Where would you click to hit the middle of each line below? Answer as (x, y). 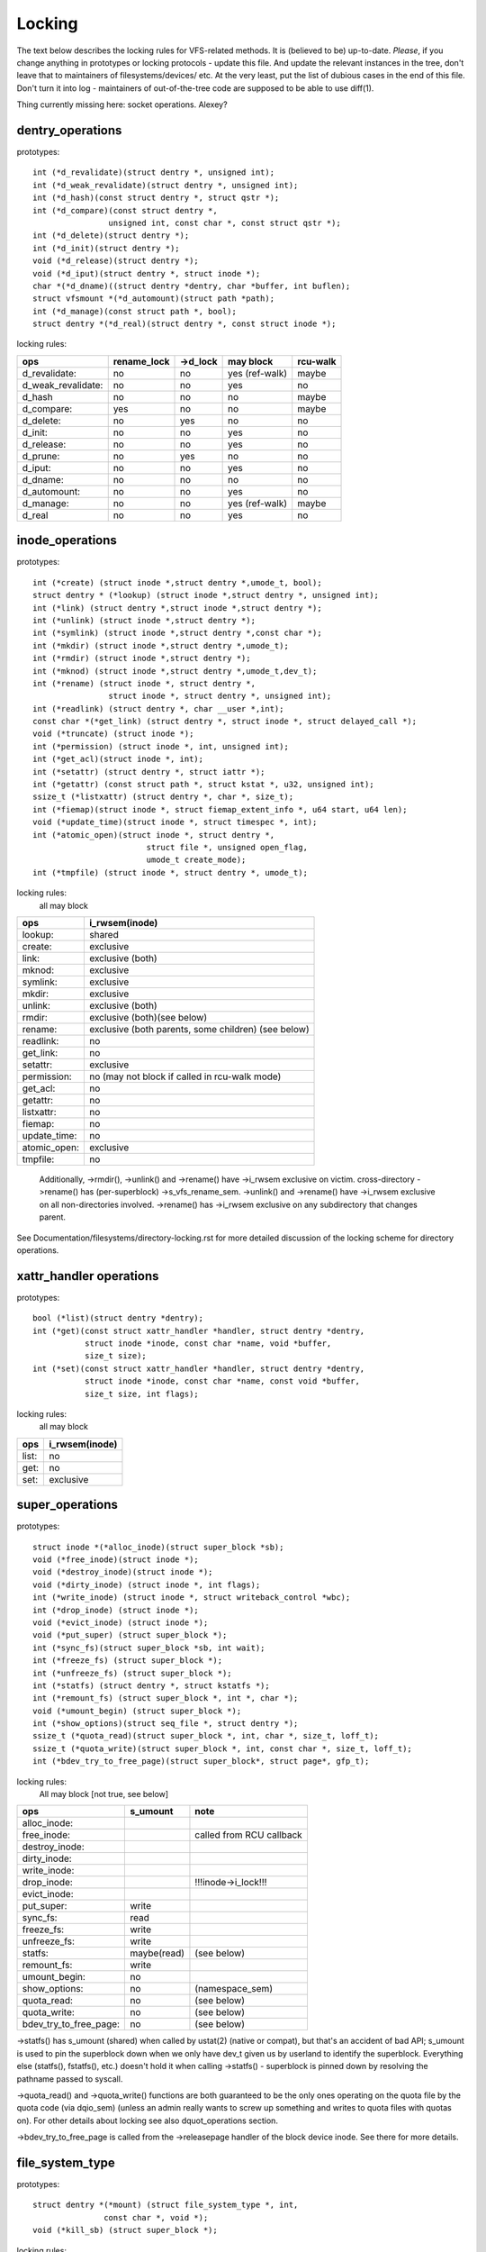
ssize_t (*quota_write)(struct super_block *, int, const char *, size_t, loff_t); (223, 1748)
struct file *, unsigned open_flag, (227, 847)
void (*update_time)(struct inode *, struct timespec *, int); (175, 822)
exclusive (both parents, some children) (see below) (199, 1029)
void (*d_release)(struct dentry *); (116, 261)
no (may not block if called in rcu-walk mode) (185, 1076)
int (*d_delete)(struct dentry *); (111, 236)
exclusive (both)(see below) (148, 1017)
